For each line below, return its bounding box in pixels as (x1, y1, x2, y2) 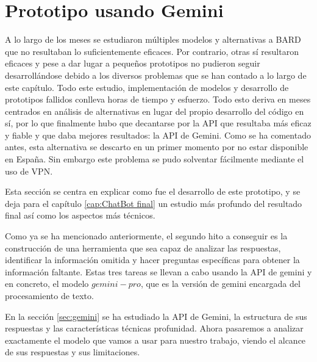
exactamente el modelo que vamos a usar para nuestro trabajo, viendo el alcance (5, 333, 306, 346)
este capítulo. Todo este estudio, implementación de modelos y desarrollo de (5, 81, 289, 93)
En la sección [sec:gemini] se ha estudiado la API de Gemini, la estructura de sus (5, 310, 307, 322)
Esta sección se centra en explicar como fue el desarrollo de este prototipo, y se (5, 185, 301, 198)
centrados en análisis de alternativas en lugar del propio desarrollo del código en (5, 104, 304, 117)
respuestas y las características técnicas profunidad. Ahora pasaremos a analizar (5, 322, 304, 335)
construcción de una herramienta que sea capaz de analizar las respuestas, (5, 241, 281, 254)
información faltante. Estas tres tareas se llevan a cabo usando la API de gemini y (5, 265, 312, 278)
